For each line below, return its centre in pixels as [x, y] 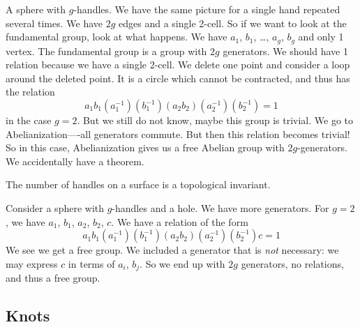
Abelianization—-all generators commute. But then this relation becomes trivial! [178, 134]
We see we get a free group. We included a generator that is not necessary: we [172, 250]
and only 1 [321, 37]
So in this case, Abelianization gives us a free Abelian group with [145, 147]
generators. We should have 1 [285, 51]
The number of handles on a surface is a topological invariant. [138, 184]
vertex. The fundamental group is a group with [106, 51]
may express [32, 263]
